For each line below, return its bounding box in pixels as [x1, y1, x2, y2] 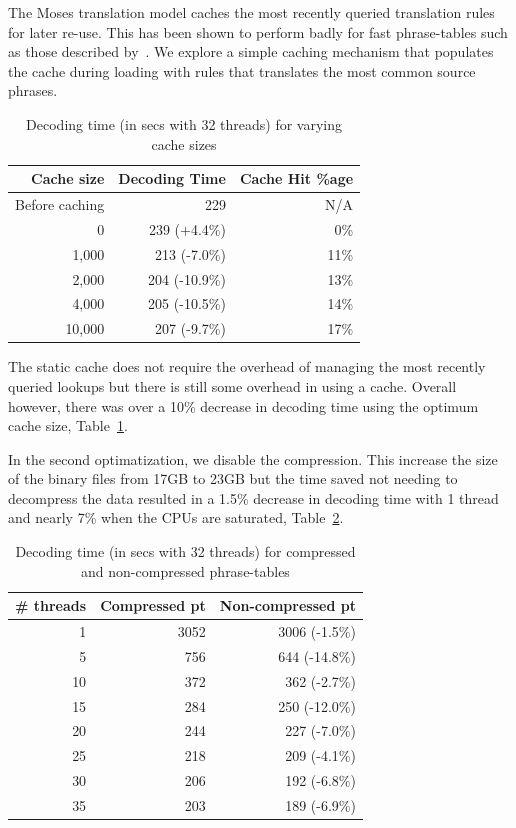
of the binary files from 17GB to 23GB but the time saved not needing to [8, 468, 458, 489]
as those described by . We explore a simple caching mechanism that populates [8, 41, 494, 62]
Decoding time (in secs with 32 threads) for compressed [15, 541, 356, 562]
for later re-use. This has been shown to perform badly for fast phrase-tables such [8, 21, 508, 42]
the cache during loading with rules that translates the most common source [8, 60, 476, 81]
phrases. [8, 80, 58, 101]
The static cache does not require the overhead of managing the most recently [8, 356, 486, 377]
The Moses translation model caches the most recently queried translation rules [8, 2, 495, 22]
